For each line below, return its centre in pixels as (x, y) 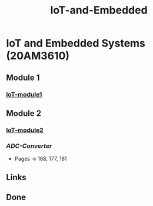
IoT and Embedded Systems (76, 43)
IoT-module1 (24, 94)
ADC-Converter (29, 146)
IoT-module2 (25, 130)
